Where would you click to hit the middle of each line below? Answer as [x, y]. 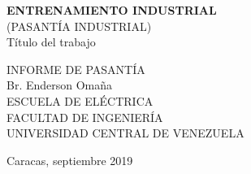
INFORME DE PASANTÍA [76, 69]
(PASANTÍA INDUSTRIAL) [79, 26]
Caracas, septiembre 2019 [70, 160]
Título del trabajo [51, 42]
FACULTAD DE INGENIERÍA [85, 117]
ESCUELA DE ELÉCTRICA [80, 100]
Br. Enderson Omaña [60, 85]
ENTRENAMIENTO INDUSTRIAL [112, 10]
